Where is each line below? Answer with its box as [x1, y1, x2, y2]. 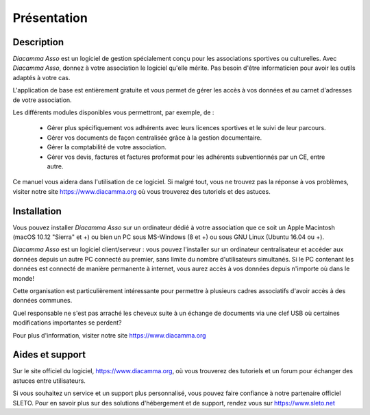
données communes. [12, 297, 73, 305]
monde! [12, 274, 34, 282]
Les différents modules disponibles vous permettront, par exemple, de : [12, 108, 214, 116]
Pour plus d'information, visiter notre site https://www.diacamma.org [12, 331, 206, 339]
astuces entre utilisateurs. [12, 377, 86, 385]
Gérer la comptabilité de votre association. [47, 143, 167, 151]
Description [12, 36, 64, 48]
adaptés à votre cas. [12, 73, 71, 81]
